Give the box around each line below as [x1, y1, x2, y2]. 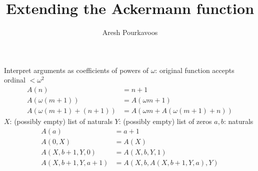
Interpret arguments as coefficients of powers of [4, 64, 148, 75]
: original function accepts [155, 64, 234, 75]
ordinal [4, 74, 25, 85]
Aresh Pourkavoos [102, 27, 158, 37]
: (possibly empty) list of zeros [118, 116, 212, 126]
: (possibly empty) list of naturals [9, 116, 112, 126]
